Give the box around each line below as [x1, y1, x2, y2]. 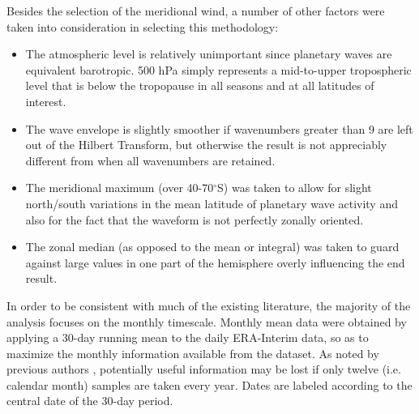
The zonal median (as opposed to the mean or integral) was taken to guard [25, 238, 400, 255]
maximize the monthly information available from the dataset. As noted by [6, 344, 379, 361]
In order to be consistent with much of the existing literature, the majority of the [6, 297, 411, 314]
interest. [25, 92, 66, 109]
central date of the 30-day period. [6, 392, 173, 409]
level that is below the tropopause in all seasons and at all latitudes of [25, 77, 374, 94]
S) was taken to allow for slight [217, 179, 372, 196]
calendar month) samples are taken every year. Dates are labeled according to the [6, 376, 413, 393]
